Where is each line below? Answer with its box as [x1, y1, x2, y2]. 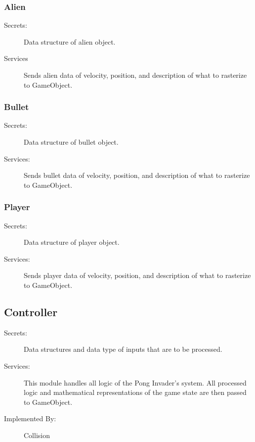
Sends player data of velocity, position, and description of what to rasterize [24, 270, 251, 280]
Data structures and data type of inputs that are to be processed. [24, 344, 222, 354]
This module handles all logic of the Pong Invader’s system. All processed [24, 377, 247, 387]
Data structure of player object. [24, 237, 120, 247]
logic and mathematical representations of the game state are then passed [24, 387, 247, 397]
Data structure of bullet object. [24, 137, 119, 147]
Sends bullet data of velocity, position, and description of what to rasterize [24, 170, 250, 180]
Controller [4, 304, 58, 319]
